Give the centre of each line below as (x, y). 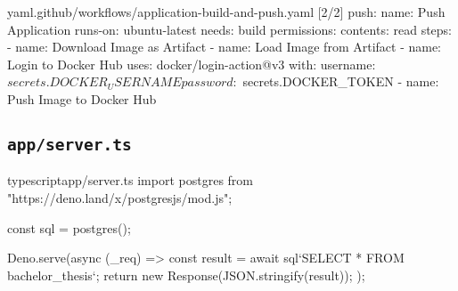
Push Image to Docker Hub (82, 98)
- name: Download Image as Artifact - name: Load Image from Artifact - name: (225, 47)
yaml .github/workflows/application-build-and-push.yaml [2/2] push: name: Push (226, 12)
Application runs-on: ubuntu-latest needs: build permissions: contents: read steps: (230, 29)
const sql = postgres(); (69, 227)
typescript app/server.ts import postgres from (130, 180)
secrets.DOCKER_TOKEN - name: (341, 81)
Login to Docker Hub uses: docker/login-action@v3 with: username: (192, 64)
